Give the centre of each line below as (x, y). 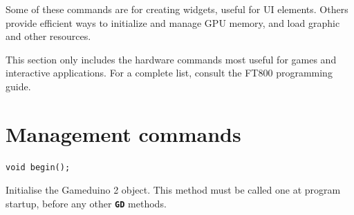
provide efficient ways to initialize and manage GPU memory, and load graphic (173, 22)
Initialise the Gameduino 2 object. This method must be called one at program (173, 190)
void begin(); (38, 167)
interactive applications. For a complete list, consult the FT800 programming (169, 73)
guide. (18, 86)
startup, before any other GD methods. (86, 203)
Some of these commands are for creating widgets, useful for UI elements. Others (177, 9)
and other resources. (48, 36)
